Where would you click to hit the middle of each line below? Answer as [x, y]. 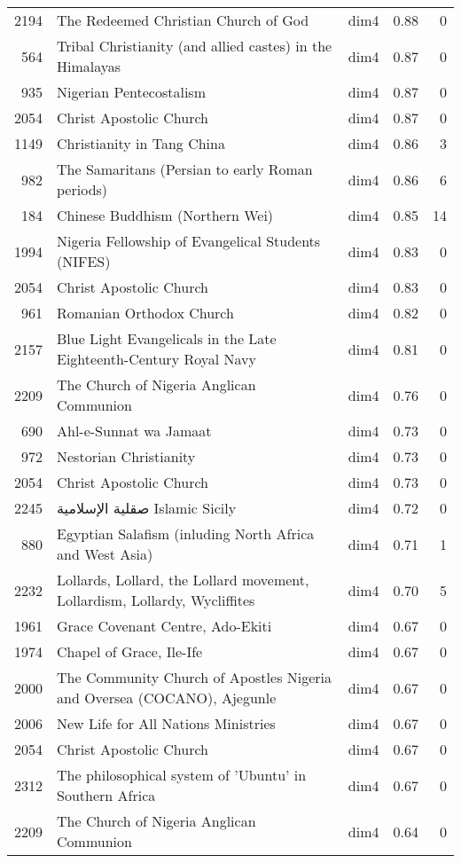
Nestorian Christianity [126, 456]
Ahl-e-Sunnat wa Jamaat [134, 431]
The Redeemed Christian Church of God [183, 20]
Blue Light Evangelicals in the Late [167, 338]
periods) [82, 189]
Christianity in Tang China [141, 143]
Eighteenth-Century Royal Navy [156, 359]
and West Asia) [105, 554]
